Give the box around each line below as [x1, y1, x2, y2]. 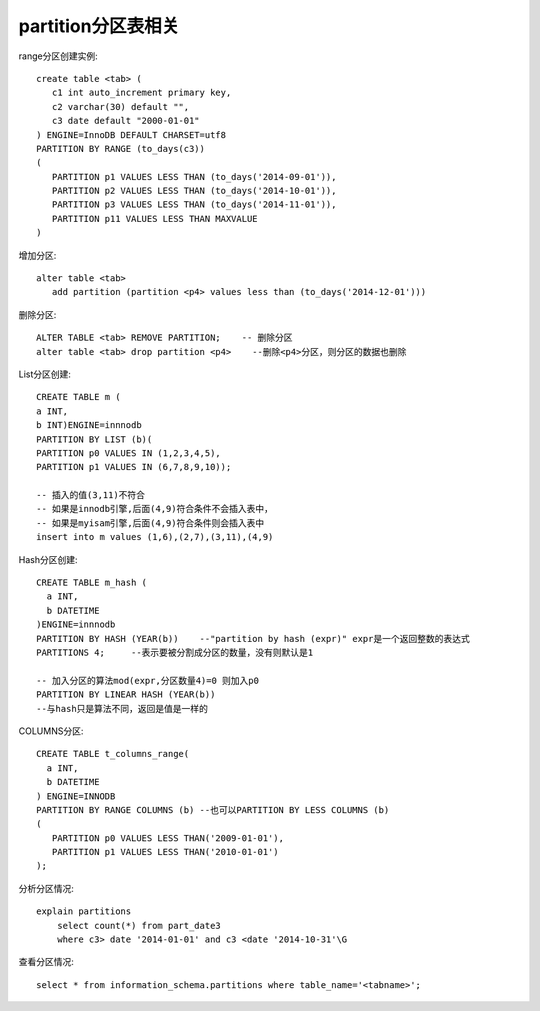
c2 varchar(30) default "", [51, 101, 190, 112]
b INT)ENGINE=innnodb [36, 420, 142, 431]
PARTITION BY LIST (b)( [36, 433, 153, 445]
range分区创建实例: [18, 50, 99, 62]
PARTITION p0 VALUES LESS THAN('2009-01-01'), [51, 832, 285, 844]
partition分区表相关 [18, 15, 180, 37]
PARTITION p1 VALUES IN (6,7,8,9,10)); [36, 461, 232, 473]
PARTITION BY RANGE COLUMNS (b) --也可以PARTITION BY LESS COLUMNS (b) [36, 804, 390, 815]
